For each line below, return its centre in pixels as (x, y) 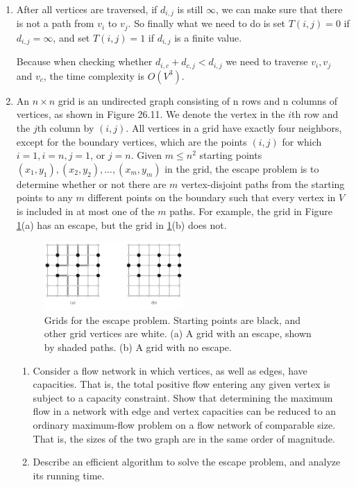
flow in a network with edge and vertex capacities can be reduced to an (185, 411)
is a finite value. (208, 37)
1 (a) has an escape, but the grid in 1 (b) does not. (121, 224)
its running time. (69, 475)
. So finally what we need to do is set (207, 23)
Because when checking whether (84, 61)
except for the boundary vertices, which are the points (132, 141)
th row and (315, 114)
